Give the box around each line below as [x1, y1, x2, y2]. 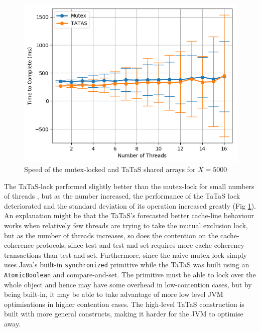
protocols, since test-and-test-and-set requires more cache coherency [36, 240, 244, 250]
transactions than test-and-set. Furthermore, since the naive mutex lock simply [4, 249, 247, 260]
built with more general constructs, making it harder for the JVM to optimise [4, 308, 243, 319]
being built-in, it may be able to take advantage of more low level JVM [4, 289, 223, 299]
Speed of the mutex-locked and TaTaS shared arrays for [24, 164, 196, 175]
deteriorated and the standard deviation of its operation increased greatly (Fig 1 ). [4, 200, 256, 211]
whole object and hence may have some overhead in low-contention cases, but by [4, 279, 252, 289]
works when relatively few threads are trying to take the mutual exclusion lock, [4, 220, 248, 231]
